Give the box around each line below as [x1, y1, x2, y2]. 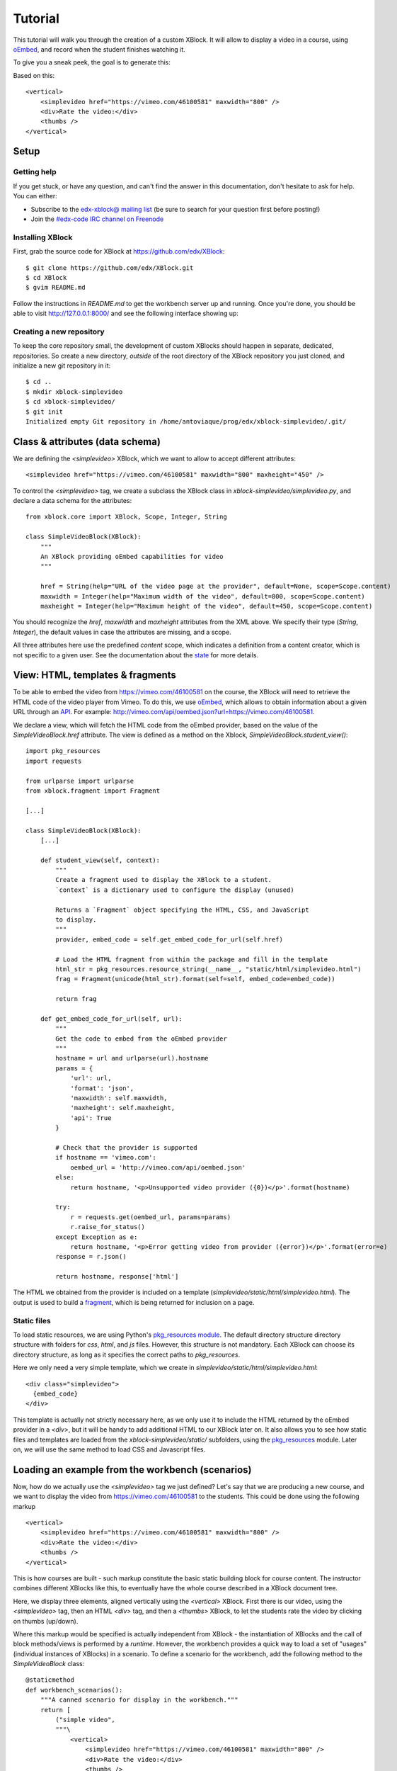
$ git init [25, 407, 64, 416]
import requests [25, 757, 82, 765]
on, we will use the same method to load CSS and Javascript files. [13, 1445, 206, 1454]
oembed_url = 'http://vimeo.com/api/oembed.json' [70, 1163, 246, 1172]
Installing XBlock [13, 232, 73, 242]
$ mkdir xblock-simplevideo [25, 387, 123, 396]
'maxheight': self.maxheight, [70, 1104, 176, 1112]
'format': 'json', [70, 1084, 134, 1092]
